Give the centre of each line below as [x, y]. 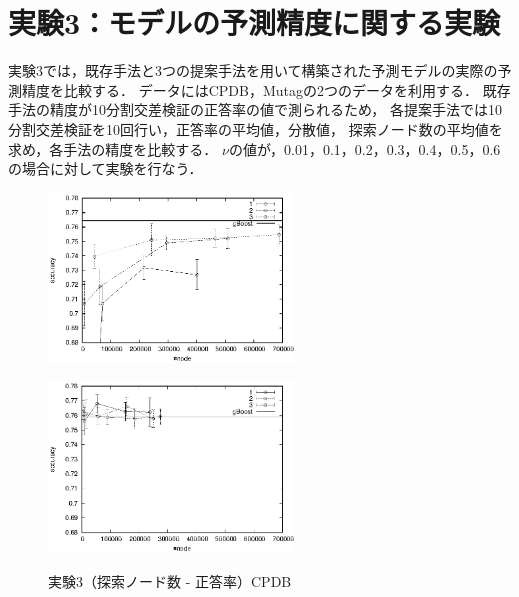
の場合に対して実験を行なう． [105, 168]
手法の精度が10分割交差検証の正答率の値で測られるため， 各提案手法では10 [255, 109]
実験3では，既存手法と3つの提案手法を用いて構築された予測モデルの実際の [253, 70]
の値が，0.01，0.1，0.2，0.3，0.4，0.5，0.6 [364, 148]
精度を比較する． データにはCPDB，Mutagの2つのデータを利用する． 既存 [266, 89]
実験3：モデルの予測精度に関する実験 [254, 22]
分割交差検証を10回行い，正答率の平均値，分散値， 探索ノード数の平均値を [255, 128]
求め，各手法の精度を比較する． [113, 148]
